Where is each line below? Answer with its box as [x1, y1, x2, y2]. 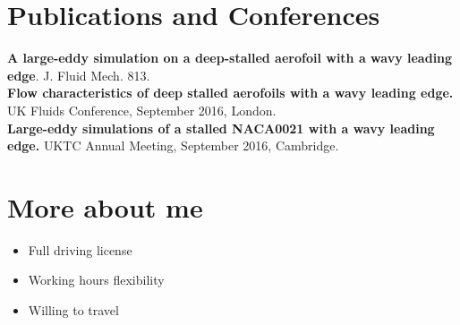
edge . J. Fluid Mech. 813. [7, 65, 150, 84]
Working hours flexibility [28, 270, 165, 289]
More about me [7, 188, 203, 225]
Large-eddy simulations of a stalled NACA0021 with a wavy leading [7, 118, 435, 137]
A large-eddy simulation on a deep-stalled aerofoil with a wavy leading [7, 48, 453, 67]
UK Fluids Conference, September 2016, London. [7, 100, 277, 119]
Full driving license [28, 240, 132, 259]
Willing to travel [28, 301, 119, 319]
